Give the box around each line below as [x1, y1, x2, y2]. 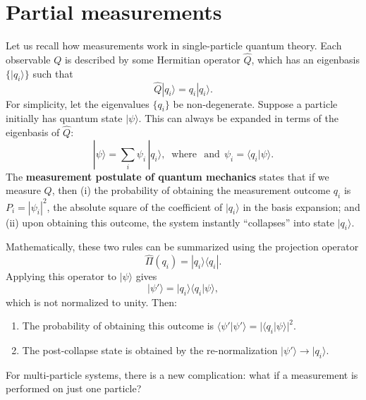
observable [6, 51, 51, 66]
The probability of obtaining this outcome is [22, 318, 214, 333]
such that [32, 66, 73, 80]
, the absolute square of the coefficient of [47, 199, 223, 214]
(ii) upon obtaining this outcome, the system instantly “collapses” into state [6, 214, 335, 229]
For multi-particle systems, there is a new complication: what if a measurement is [6, 367, 358, 382]
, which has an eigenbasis [251, 51, 360, 66]
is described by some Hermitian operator [64, 51, 240, 66]
